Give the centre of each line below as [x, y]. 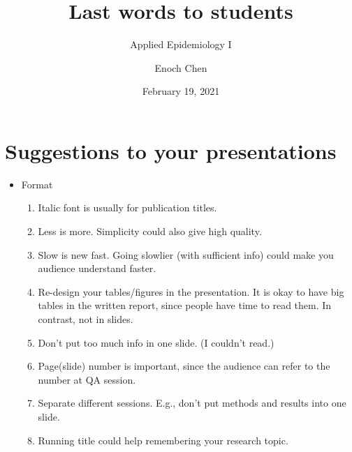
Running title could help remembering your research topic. [163, 440]
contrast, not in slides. [86, 319]
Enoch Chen [181, 67]
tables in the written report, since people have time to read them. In [185, 305]
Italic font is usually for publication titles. [127, 208]
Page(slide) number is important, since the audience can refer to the [184, 366]
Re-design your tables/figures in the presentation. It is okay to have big [191, 291]
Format [37, 184]
